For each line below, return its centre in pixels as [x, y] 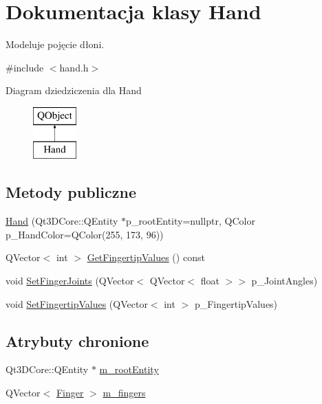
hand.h [74, 67]
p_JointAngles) [285, 281]
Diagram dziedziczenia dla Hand [74, 90]
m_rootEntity [129, 369]
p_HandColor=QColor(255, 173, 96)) [85, 234]
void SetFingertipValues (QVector [77, 303]
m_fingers [124, 393]
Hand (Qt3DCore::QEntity [62, 221]
